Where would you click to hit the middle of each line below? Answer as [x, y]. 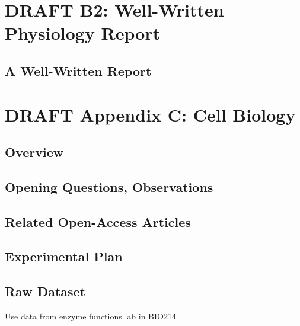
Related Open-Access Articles [98, 221]
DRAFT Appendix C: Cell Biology [150, 114]
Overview [34, 152]
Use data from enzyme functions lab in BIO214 [90, 316]
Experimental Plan [64, 256]
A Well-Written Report [78, 70]
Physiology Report [83, 33]
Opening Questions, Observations [109, 186]
